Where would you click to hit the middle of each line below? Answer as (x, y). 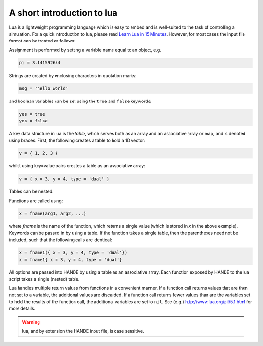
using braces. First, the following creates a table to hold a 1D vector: (77, 140)
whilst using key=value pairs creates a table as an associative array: (77, 166)
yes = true (32, 114)
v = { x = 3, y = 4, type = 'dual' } (64, 179)
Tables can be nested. (31, 192)
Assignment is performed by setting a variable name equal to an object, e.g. (85, 50)
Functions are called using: (36, 201)
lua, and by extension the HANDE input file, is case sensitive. (83, 331)
